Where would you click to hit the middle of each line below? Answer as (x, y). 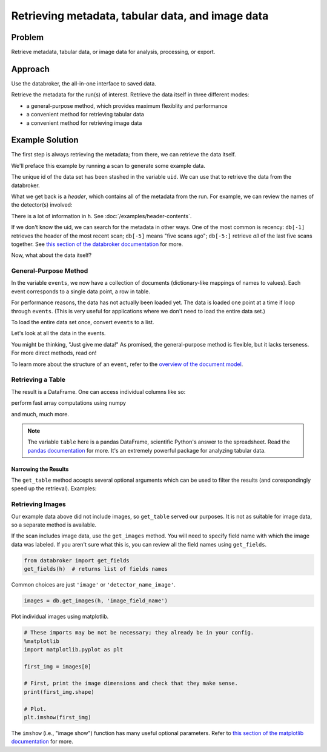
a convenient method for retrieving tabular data (85, 115)
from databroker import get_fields (77, 560)
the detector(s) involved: (42, 205)
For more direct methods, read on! (54, 353)
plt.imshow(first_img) (58, 717)
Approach (30, 69)
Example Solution (45, 140)
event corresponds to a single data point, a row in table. (81, 291)
